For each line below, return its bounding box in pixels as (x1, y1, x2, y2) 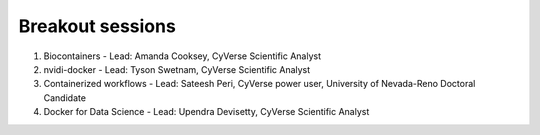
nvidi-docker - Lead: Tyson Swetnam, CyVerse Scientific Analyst (43, 63, 311, 75)
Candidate (43, 91, 87, 104)
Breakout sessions (18, 15, 177, 37)
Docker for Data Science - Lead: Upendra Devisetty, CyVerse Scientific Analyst (43, 106, 370, 118)
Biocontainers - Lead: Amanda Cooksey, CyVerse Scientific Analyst (43, 50, 322, 62)
